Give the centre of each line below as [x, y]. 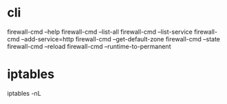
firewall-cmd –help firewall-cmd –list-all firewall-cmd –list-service [100, 32]
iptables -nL [24, 93]
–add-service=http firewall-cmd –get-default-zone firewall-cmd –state [121, 39]
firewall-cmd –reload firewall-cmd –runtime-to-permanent [89, 46]
